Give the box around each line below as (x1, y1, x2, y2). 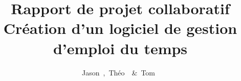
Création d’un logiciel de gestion (3, 18, 237, 38)
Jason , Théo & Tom (82, 67, 155, 77)
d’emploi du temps (53, 37, 188, 58)
